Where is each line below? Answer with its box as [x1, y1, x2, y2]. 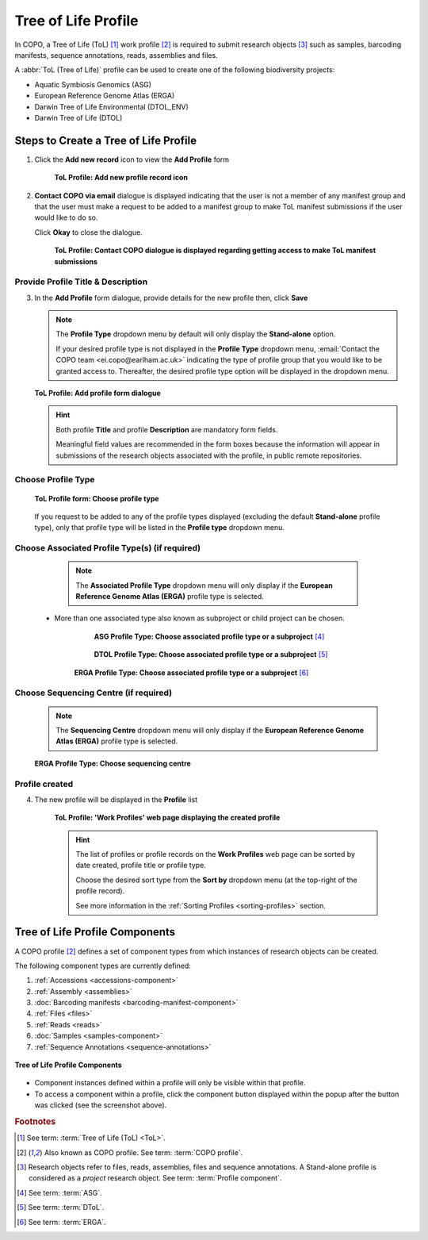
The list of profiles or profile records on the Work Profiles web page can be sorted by [75, 850, 356, 859]
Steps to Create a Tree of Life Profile [14, 133, 197, 147]
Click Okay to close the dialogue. [34, 227, 143, 237]
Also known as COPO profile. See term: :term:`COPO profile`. [44, 1147, 243, 1157]
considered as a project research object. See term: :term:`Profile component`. [29, 1173, 282, 1183]
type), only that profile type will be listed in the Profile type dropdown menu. [34, 523, 285, 532]
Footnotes [14, 1115, 56, 1127]
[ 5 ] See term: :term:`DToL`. [17, 1203, 105, 1212]
